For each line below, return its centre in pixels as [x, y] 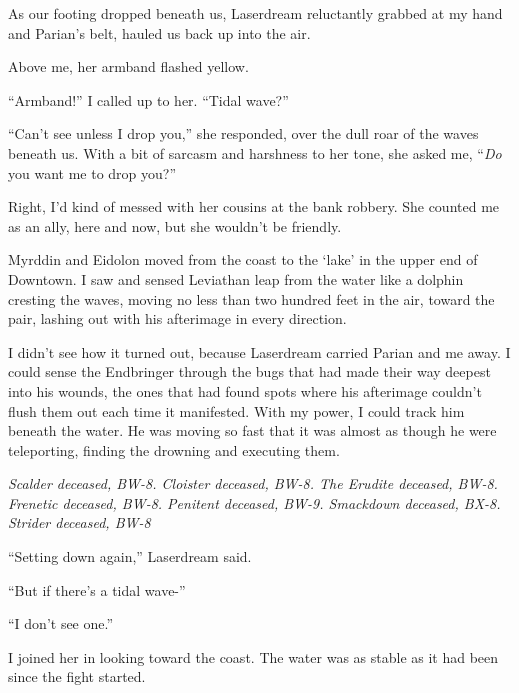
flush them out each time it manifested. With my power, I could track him [236, 410]
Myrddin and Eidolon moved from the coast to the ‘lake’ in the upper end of [243, 259]
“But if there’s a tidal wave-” [97, 589]
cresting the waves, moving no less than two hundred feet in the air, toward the [251, 298]
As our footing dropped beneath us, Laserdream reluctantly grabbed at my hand [255, 13]
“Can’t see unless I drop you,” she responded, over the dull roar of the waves [243, 133]
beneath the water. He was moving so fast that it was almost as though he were [252, 430]
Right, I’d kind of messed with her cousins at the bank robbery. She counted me [254, 206]
